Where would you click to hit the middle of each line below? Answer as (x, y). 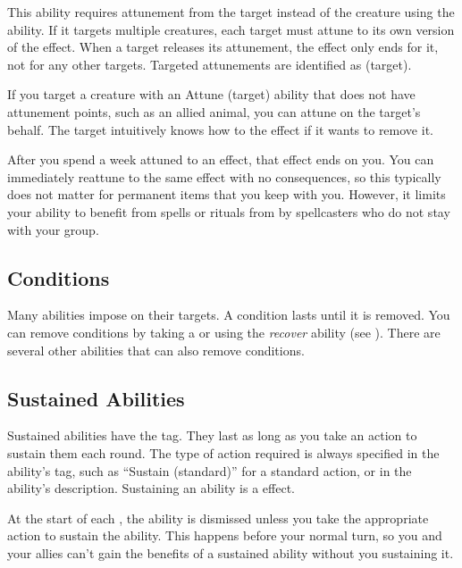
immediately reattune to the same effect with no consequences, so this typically (224, 176)
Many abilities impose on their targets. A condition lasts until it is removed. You (229, 315)
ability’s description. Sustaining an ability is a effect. (151, 488)
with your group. (53, 229)
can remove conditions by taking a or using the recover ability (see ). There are (224, 332)
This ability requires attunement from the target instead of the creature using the (231, 12)
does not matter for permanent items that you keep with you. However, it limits (227, 194)
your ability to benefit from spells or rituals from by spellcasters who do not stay (229, 211)
